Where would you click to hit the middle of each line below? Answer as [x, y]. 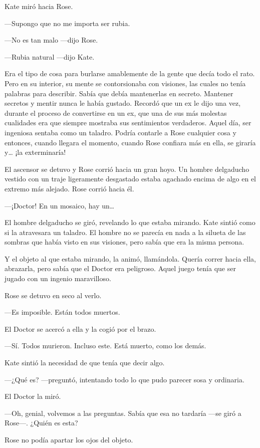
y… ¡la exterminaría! [35, 152]
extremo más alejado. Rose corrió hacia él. [69, 188]
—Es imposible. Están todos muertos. [62, 312]
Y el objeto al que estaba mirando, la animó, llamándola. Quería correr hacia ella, [130, 258]
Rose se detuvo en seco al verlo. [53, 295]
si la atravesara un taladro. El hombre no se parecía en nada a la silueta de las [125, 232]
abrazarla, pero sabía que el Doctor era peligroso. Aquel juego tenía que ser [120, 268]
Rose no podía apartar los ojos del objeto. [69, 439]
